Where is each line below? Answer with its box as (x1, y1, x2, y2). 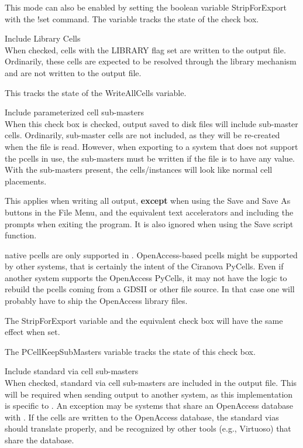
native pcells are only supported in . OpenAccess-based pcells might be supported (5, 248, 298, 261)
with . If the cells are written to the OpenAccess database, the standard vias (5, 411, 279, 423)
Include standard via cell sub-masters (5, 365, 139, 377)
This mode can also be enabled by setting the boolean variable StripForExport (5, 1, 287, 13)
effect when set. (5, 326, 60, 338)
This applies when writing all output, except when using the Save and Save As (5, 194, 291, 207)
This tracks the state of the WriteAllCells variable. (5, 86, 187, 98)
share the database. (5, 434, 74, 446)
